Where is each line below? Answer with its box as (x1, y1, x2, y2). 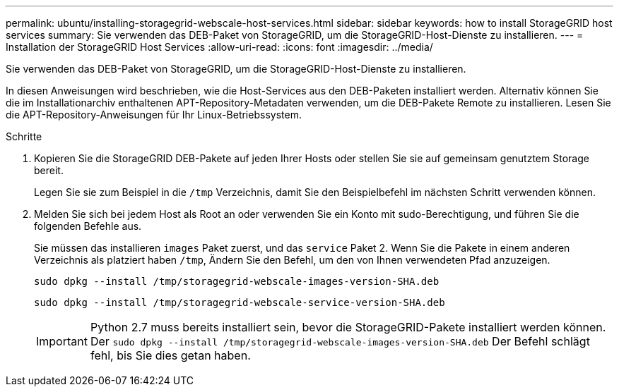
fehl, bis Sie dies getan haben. (90, 348, 251, 362)
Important (36, 334, 88, 348)
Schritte (6, 130, 42, 142)
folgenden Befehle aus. (34, 220, 142, 232)
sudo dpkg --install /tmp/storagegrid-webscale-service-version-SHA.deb (34, 297, 445, 308)
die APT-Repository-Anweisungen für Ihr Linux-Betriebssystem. (6, 109, 302, 121)
